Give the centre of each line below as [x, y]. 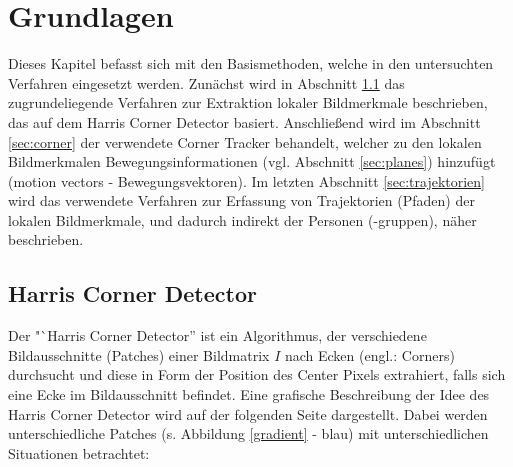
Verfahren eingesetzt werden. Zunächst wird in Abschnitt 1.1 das [206, 82]
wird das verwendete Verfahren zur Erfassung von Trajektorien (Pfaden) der [241, 200]
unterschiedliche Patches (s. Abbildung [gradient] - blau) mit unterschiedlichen [248, 433]
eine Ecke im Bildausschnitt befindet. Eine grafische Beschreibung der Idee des [249, 394]
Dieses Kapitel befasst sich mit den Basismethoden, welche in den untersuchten [251, 63]
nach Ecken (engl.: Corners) [369, 354]
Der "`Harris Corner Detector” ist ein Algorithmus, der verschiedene [217, 335]
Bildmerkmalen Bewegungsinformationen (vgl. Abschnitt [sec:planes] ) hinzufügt [252, 161]
